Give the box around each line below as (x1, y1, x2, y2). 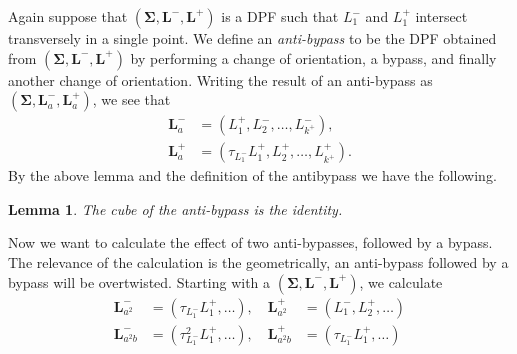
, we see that (92, 89, 171, 110)
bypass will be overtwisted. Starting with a (8, 271, 271, 292)
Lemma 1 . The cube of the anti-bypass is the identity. (8, 198, 343, 219)
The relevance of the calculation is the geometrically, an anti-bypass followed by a (8, 252, 509, 273)
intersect (415, 6, 468, 26)
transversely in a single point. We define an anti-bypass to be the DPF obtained (8, 28, 497, 48)
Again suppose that (8, 6, 128, 26)
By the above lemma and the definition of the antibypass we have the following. (8, 165, 497, 186)
